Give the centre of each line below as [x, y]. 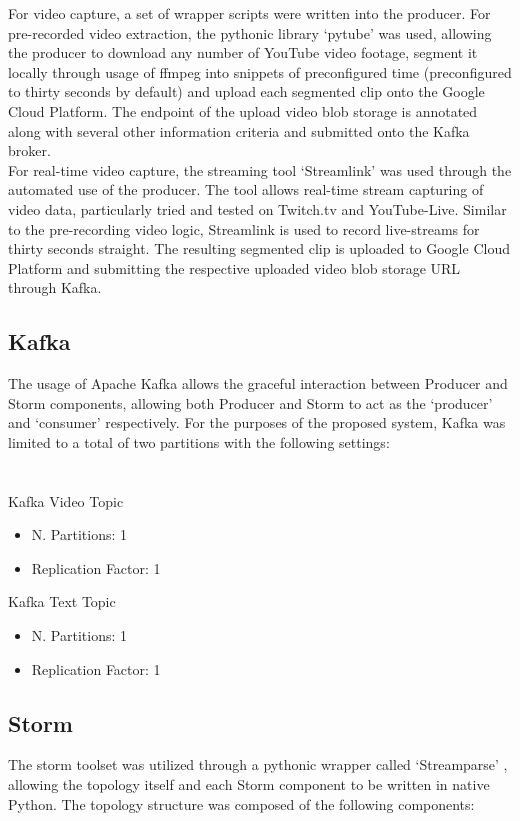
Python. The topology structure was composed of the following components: [241, 803]
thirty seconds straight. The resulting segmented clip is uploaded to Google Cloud [259, 248]
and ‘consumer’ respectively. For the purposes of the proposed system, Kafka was [257, 422]
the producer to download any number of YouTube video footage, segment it [243, 52]
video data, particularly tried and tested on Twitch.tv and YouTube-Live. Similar [257, 208]
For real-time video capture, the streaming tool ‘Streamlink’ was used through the [260, 169]
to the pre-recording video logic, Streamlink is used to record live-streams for [244, 228]
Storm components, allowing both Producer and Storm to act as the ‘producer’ [250, 402]
